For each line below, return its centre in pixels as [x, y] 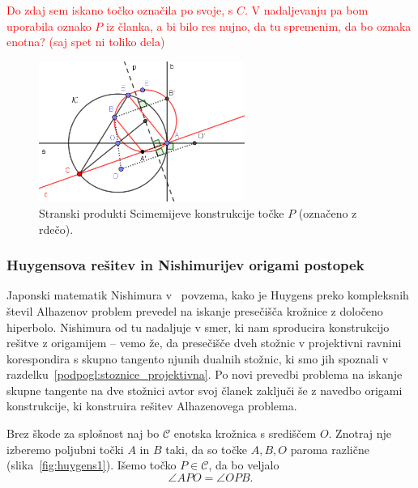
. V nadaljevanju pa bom [306, 10]
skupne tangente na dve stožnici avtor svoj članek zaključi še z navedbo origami [205, 390]
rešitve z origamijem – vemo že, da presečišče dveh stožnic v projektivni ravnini [204, 343]
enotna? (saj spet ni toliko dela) [86, 42]
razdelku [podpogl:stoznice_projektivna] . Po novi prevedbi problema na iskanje [205, 374]
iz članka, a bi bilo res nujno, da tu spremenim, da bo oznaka [259, 25]
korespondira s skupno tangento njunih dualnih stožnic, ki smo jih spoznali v [198, 358]
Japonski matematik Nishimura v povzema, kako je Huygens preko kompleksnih [208, 295]
